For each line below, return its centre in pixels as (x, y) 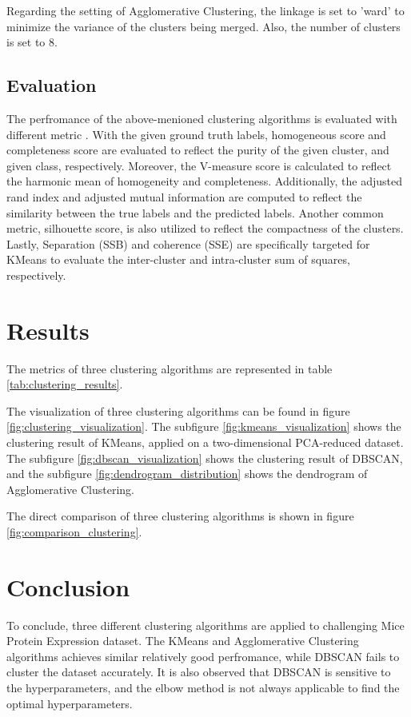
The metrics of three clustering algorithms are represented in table (170, 368)
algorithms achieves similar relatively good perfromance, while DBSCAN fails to (203, 656)
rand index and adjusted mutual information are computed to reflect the (184, 196)
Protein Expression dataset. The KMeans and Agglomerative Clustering (183, 641)
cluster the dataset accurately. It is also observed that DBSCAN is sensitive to (199, 672)
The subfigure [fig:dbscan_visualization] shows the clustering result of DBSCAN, (205, 458)
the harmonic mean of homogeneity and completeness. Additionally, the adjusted (204, 181)
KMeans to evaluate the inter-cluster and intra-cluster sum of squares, (178, 259)
